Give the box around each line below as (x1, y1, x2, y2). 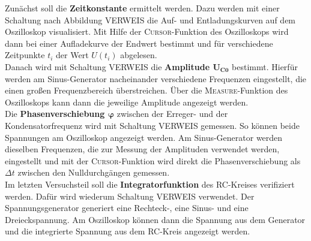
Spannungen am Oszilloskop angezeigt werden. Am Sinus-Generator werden (5, 131, 283, 143)
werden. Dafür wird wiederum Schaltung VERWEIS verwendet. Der (5, 189, 255, 202)
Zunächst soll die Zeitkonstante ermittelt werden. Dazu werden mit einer (5, 2, 280, 14)
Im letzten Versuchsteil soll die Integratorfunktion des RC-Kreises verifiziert (5, 177, 295, 190)
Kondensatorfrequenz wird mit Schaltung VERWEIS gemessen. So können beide (5, 119, 300, 131)
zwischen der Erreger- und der (116, 107, 228, 120)
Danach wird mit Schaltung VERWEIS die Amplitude (5, 60, 210, 73)
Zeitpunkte (5, 49, 45, 61)
